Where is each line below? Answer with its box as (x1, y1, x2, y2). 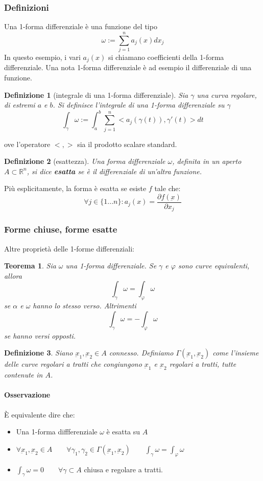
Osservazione (4, 389, 51, 400)
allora (4, 270, 22, 281)
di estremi (4, 99, 35, 110)
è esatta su (106, 426, 140, 437)
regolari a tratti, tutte (169, 359, 236, 369)
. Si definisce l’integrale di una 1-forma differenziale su (53, 99, 225, 110)
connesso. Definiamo (109, 347, 174, 358)
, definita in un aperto (172, 156, 242, 166)
